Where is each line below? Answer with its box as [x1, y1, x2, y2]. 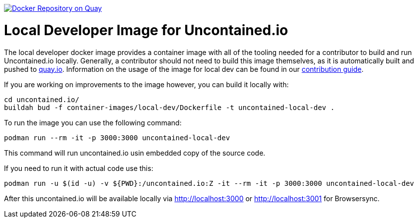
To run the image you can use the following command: [4, 118, 182, 127]
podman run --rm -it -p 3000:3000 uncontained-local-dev [4, 133, 230, 142]
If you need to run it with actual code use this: [4, 164, 153, 172]
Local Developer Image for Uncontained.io [4, 21, 288, 39]
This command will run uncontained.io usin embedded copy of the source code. [4, 148, 266, 157]
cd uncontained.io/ [4, 95, 79, 104]
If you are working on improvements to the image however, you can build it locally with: [4, 80, 289, 89]
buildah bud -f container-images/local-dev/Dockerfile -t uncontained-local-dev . [4, 103, 335, 111]
